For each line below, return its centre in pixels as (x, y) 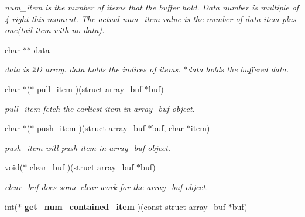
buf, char (168, 128)
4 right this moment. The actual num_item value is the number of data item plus (150, 18)
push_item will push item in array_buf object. (88, 147)
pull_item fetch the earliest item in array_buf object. (100, 108)
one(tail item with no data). (55, 30)
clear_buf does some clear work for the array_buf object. (107, 186)
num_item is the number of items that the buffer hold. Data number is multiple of (152, 7)
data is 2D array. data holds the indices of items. (93, 69)
